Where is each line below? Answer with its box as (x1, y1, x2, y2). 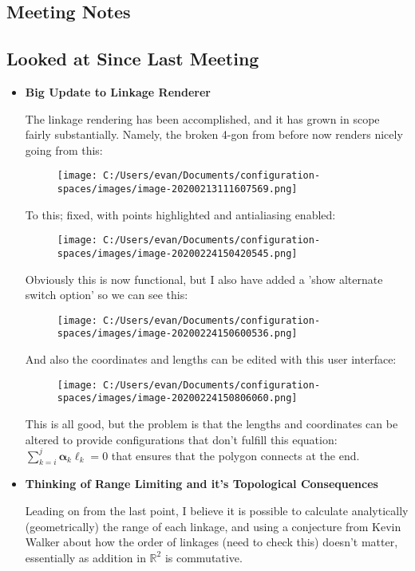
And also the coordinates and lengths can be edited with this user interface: (25, 351, 397, 368)
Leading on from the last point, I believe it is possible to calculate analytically (25, 502, 409, 519)
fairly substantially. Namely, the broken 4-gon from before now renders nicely (25, 126, 403, 143)
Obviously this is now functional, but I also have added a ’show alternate (25, 270, 383, 287)
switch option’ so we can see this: (25, 286, 188, 303)
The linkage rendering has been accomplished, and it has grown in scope (25, 110, 380, 127)
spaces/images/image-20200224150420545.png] (57, 247, 298, 259)
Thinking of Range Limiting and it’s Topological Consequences (25, 475, 378, 492)
